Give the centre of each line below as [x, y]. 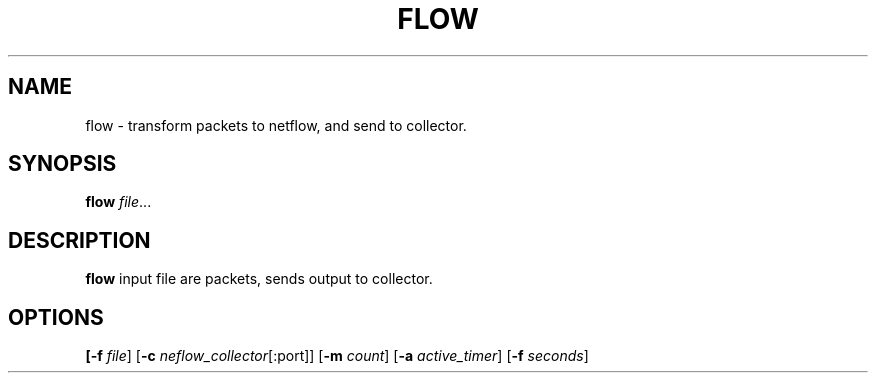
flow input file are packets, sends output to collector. [259, 279]
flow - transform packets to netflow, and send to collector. [276, 125]
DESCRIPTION [79, 240]
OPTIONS [56, 317]
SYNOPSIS [62, 164]
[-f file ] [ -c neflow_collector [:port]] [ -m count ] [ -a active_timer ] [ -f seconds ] [337, 356]
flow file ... [118, 202]
